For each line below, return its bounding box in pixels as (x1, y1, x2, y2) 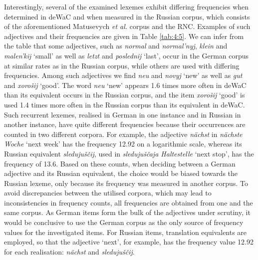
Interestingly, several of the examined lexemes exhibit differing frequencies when (4, 1, 249, 11)
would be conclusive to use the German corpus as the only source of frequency (4, 217, 244, 227)
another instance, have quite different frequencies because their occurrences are (4, 119, 246, 129)
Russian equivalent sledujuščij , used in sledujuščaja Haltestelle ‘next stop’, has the (4, 148, 254, 158)
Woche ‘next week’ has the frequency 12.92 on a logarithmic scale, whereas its (4, 138, 242, 149)
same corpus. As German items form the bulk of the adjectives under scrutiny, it (4, 207, 251, 217)
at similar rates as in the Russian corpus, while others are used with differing (4, 60, 240, 70)
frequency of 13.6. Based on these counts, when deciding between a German (4, 158, 236, 168)
